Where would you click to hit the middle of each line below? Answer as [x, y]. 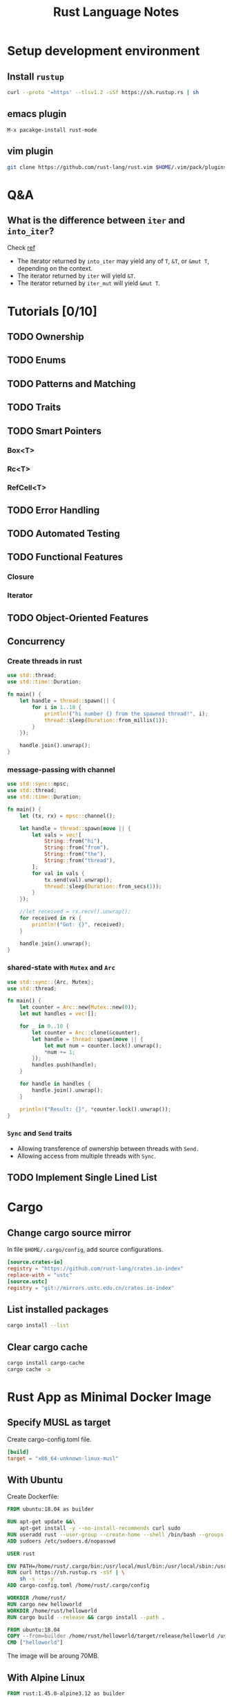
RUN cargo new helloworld [44, 1604]
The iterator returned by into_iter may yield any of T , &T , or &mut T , [113, 261]
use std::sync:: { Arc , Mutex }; [51, 982]
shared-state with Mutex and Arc [61, 968]
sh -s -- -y [37, 1579]
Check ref [21, 248]
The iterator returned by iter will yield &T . [76, 276]
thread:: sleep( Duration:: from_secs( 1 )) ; [103, 886]
